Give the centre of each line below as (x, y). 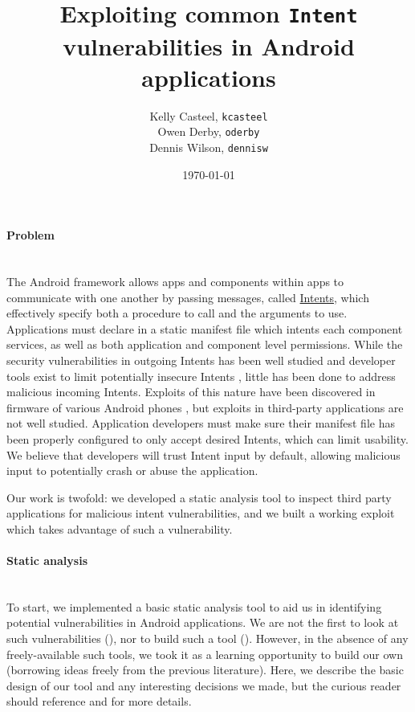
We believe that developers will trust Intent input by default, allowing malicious (203, 454)
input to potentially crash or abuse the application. (132, 471)
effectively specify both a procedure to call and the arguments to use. (177, 313)
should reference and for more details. (99, 701)
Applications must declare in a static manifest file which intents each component (205, 328)
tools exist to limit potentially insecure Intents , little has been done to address (201, 376)
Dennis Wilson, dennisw (209, 147)
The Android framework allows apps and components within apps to (175, 281)
